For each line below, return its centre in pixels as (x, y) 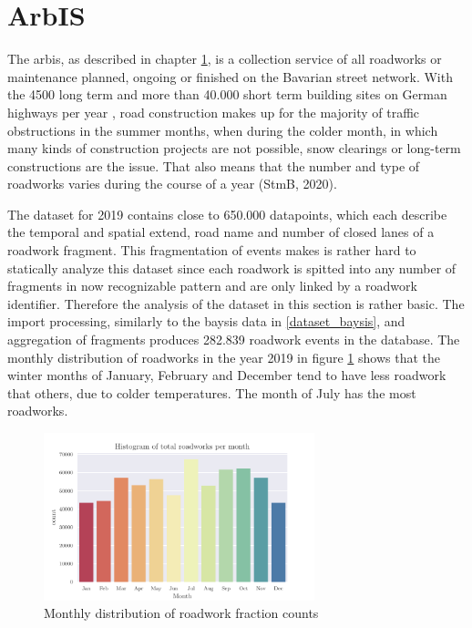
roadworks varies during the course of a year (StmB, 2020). (172, 184)
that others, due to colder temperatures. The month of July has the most (212, 392)
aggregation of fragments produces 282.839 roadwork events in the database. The (234, 340)
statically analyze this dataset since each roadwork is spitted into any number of (232, 268)
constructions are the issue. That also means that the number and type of (214, 165)
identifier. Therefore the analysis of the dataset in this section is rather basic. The (236, 303)
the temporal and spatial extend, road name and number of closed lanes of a (221, 232)
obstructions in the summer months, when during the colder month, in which (223, 130)
